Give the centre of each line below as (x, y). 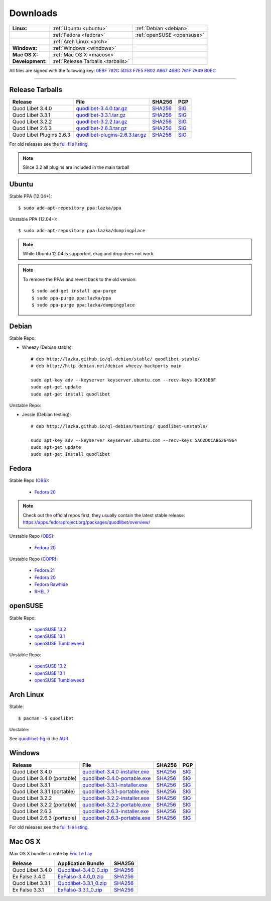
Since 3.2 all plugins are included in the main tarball (76, 167)
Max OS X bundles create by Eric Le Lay (51, 854)
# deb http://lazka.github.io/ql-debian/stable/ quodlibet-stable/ (115, 359)
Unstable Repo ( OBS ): (32, 536)
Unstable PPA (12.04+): (33, 219)
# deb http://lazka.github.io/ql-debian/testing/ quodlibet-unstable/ (119, 426)
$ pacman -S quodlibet (46, 718)
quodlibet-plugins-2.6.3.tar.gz (111, 135)
